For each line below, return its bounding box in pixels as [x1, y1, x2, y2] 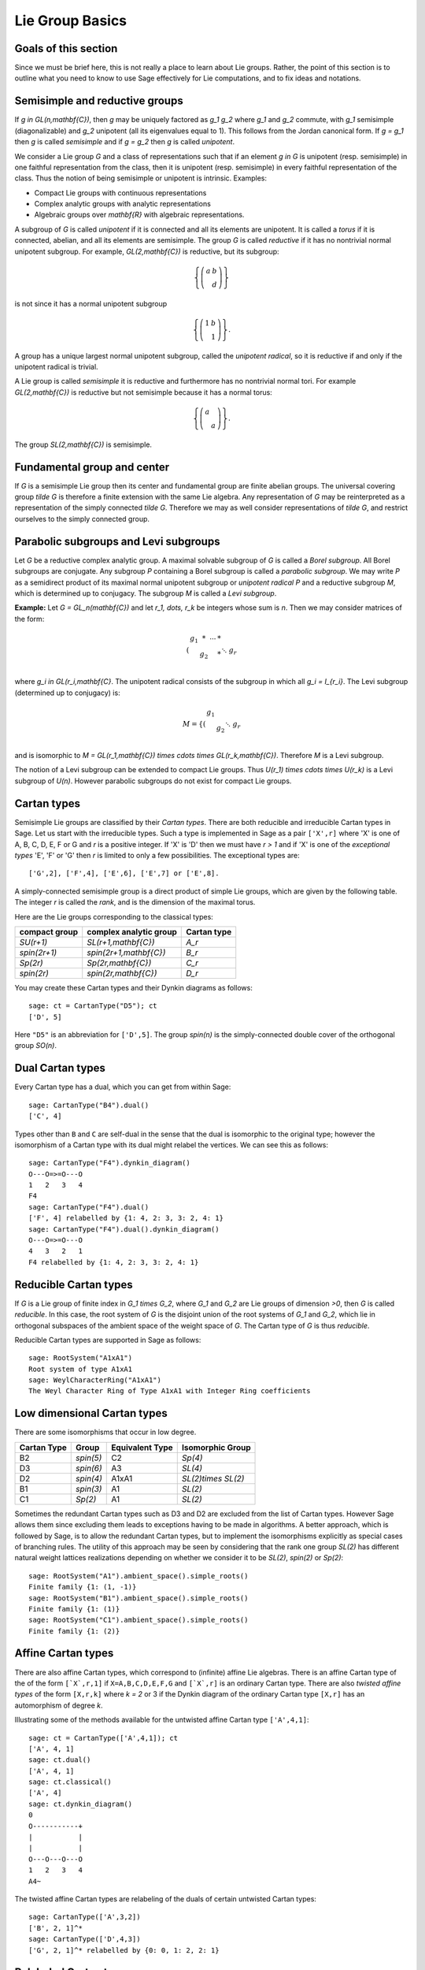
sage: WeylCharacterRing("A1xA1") [28, 1376, 161, 1385]
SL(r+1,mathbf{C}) [87, 936, 155, 947]
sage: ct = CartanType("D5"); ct [28, 1002, 157, 1010]
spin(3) [76, 1483, 102, 1494]
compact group [19, 926, 79, 937]
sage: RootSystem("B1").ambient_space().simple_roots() [28, 1593, 249, 1603]
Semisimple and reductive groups [14, 95, 184, 108]
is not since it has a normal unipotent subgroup [14, 299, 168, 308]
